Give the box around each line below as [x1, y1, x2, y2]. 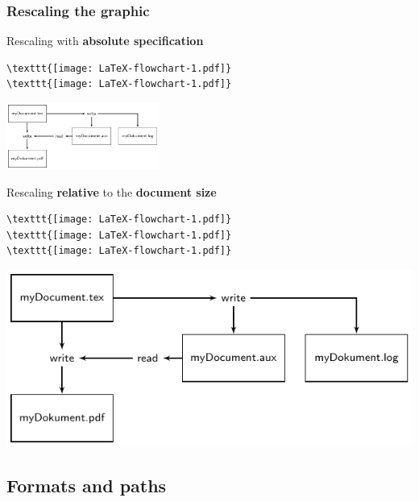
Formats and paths [6, 472, 167, 497]
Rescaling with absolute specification [6, 32, 204, 49]
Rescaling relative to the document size [6, 183, 217, 200]
